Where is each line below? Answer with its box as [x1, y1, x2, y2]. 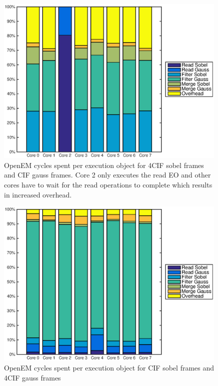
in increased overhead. [4, 189, 72, 199]
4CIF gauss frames [4, 372, 61, 382]
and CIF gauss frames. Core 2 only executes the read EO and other [4, 169, 211, 180]
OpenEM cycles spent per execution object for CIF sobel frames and [4, 362, 214, 373]
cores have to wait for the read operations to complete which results [4, 179, 212, 190]
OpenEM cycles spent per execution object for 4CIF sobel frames [4, 159, 204, 170]
